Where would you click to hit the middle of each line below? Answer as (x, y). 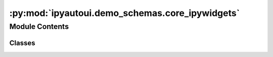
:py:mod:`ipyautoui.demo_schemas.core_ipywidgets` (125, 13)
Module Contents (39, 26)
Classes (22, 43)
